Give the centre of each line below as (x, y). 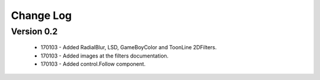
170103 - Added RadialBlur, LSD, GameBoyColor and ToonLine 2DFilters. (129, 47)
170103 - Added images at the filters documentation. (105, 56)
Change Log (41, 15)
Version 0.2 (34, 31)
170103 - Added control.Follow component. (93, 64)
